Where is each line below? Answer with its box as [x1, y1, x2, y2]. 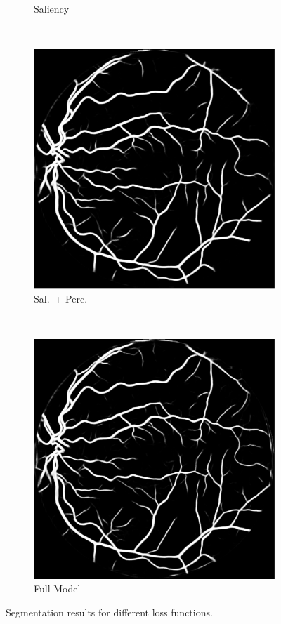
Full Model [34, 581, 81, 596]
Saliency [34, 1, 70, 15]
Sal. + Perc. [34, 291, 88, 306]
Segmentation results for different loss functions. [6, 605, 213, 620]
